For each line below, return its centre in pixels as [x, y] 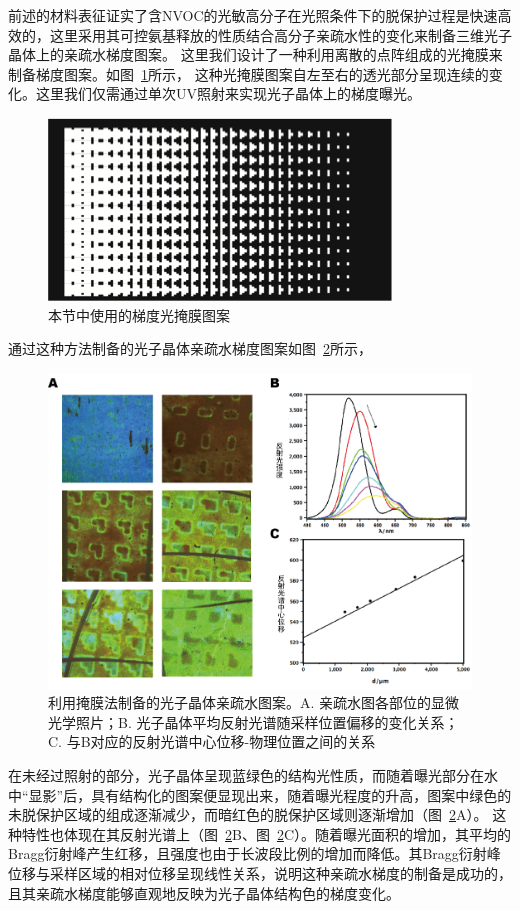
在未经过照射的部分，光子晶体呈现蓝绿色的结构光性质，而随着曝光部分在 [246, 774]
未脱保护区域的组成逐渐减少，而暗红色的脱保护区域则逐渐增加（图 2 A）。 [248, 814]
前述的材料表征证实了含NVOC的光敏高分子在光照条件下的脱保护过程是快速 [253, 15]
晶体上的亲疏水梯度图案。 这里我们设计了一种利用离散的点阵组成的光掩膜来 [255, 54]
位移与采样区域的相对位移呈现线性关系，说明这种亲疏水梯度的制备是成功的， [260, 872]
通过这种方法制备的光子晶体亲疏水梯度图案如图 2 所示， [190, 348]
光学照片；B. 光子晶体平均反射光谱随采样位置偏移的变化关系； [253, 721]
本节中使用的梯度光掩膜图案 [139, 314]
